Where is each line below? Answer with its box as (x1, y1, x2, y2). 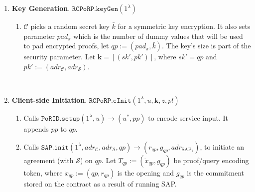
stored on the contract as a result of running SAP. (23, 179, 177, 189)
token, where (23, 167, 63, 178)
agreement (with (23, 155, 74, 165)
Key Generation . (11, 3, 70, 13)
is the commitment (187, 167, 244, 178)
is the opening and (117, 167, 174, 178)
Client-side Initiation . (11, 94, 87, 105)
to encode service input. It (148, 112, 229, 123)
